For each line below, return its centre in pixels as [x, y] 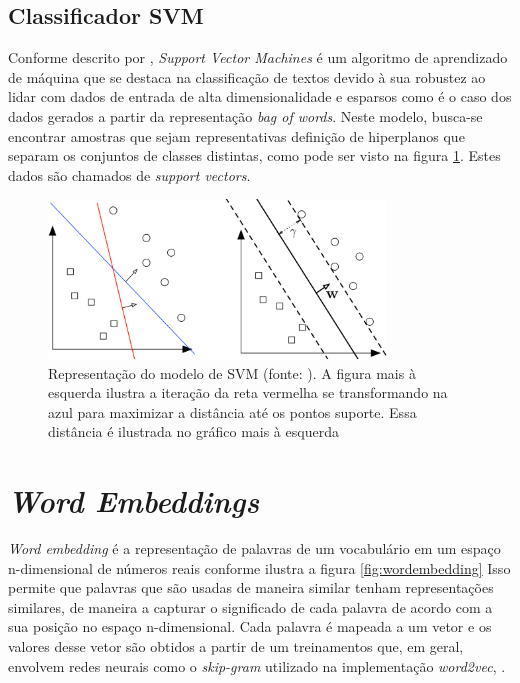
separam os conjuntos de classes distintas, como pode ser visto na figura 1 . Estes [254, 155]
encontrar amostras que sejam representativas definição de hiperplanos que [236, 135]
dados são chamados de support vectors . [129, 174]
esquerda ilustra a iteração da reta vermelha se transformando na [248, 392]
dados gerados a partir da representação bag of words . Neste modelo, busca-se [245, 115]
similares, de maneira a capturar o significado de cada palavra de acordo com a [250, 606]
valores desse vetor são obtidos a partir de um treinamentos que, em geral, [236, 646]
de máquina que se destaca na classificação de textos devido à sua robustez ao [247, 76]
